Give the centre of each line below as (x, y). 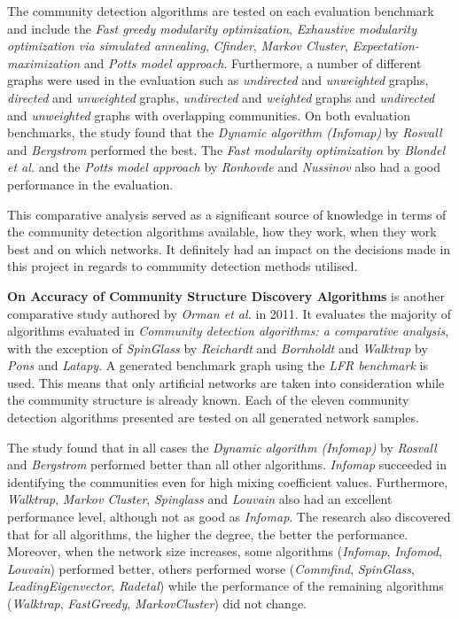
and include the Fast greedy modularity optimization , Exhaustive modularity (212, 28)
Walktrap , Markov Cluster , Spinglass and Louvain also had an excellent (200, 499)
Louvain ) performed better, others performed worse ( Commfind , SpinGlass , (211, 568)
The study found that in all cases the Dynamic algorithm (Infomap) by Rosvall (222, 447)
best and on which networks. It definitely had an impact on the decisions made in (229, 248)
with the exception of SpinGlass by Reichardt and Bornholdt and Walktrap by (218, 348)
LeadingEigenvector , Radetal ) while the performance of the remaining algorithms (226, 586)
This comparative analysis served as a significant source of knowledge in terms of (227, 214)
